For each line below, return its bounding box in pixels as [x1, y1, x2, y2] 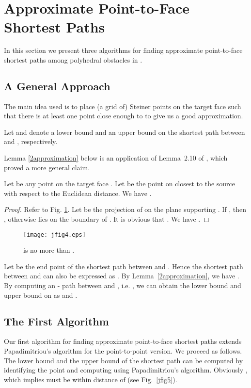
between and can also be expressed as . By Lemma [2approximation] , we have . [4, 271, 239, 281]
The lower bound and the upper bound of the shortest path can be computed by [4, 355, 243, 365]
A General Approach [4, 78, 110, 93]
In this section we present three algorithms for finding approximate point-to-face [4, 45, 243, 55]
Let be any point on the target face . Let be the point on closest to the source [4, 178, 235, 189]
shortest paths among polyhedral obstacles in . [4, 54, 142, 65]
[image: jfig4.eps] [23, 231, 86, 238]
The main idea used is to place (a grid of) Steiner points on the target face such [4, 101, 241, 111]
